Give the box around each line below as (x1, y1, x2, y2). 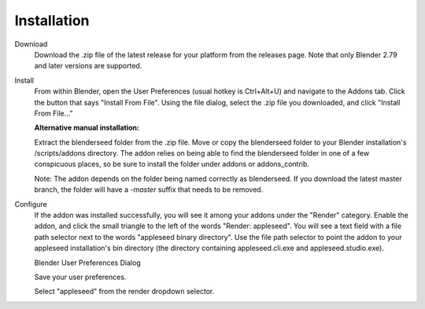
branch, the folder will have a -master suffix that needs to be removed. (34, 185, 264, 194)
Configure (14, 199, 47, 208)
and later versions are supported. (34, 61, 142, 71)
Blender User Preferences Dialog (34, 258, 141, 267)
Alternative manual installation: (34, 123, 140, 133)
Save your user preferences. (34, 272, 127, 281)
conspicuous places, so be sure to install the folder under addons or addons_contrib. (34, 160, 310, 169)
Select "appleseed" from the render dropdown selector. (34, 287, 215, 296)
